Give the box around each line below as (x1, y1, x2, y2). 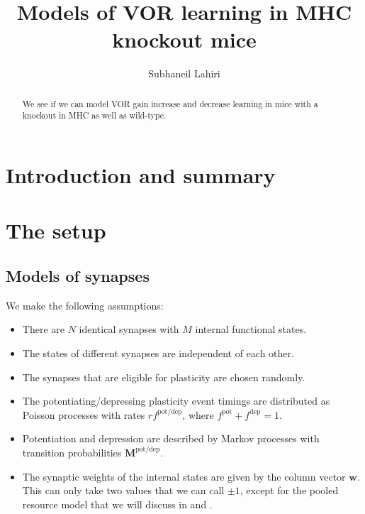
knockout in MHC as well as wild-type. (22, 109, 167, 121)
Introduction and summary (6, 160, 276, 190)
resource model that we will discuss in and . (22, 496, 213, 511)
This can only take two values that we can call (22, 483, 225, 498)
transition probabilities (22, 444, 122, 459)
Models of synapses (6, 264, 150, 286)
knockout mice (112, 25, 257, 54)
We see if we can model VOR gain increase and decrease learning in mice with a (22, 97, 318, 109)
